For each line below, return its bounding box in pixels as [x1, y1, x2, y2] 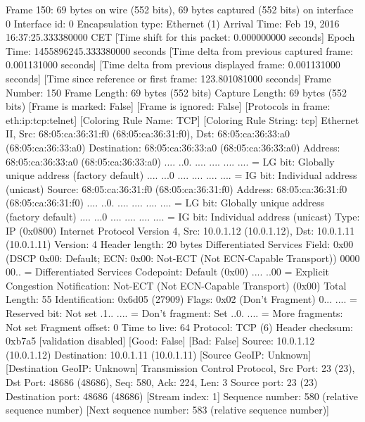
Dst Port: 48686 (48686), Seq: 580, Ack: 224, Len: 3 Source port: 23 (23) [6, 375, 318, 390]
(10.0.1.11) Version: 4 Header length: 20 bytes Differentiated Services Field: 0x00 [6, 237, 354, 252]
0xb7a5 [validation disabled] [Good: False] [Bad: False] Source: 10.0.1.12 [6, 333, 315, 348]
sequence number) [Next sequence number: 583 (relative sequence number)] [6, 402, 330, 417]
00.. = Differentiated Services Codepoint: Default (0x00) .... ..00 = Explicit [6, 264, 330, 279]
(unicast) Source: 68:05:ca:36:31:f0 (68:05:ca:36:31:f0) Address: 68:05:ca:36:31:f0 [6, 181, 347, 196]
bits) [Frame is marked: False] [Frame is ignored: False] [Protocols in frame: [6, 99, 331, 113]
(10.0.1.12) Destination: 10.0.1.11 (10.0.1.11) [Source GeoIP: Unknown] [6, 347, 312, 361]
